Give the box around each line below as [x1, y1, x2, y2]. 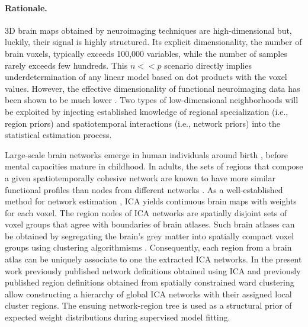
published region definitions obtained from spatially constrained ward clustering [5, 276, 294, 288]
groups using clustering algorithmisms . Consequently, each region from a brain [5, 241, 292, 254]
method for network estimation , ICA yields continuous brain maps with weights [5, 195, 297, 207]
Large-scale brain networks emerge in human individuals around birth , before [5, 148, 288, 161]
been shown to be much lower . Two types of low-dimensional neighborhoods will [5, 94, 299, 106]
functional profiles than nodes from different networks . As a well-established [5, 183, 283, 195]
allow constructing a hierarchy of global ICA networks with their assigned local [5, 287, 292, 300]
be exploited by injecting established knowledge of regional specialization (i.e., [5, 105, 288, 117]
